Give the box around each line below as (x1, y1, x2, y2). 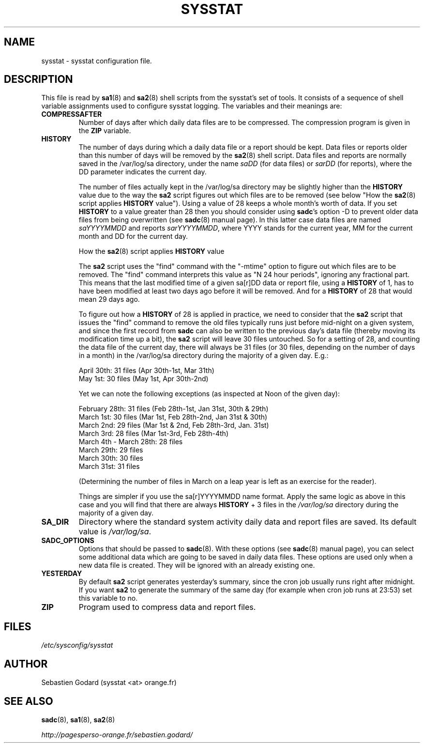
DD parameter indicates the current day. (78, 168, 207, 176)
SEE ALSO (4, 695, 53, 707)
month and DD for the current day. (78, 232, 188, 241)
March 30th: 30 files (78, 454, 144, 463)
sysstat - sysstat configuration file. (41, 56, 152, 65)
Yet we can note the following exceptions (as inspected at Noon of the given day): (78, 389, 340, 398)
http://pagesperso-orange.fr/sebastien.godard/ (41, 730, 193, 739)
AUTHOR (4, 657, 48, 670)
